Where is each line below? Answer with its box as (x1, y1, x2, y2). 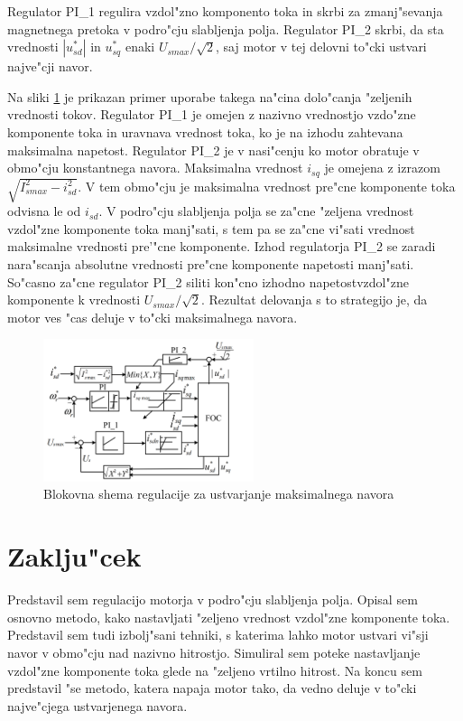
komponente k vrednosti (7, 290, 141, 309)
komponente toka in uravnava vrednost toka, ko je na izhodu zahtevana (7, 122, 403, 141)
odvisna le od (7, 201, 81, 220)
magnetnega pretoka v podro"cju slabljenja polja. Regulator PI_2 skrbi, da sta (7, 19, 444, 38)
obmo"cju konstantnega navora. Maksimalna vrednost (7, 158, 303, 177)
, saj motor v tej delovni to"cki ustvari (216, 37, 427, 56)
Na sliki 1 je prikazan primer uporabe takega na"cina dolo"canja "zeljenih (7, 87, 412, 106)
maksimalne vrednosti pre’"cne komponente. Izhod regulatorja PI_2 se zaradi (7, 237, 436, 256)
